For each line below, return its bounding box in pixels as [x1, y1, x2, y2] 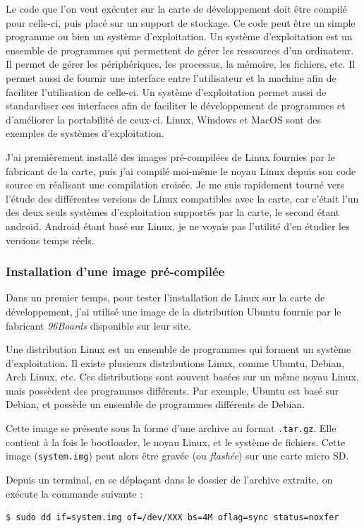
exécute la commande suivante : [6, 486, 143, 500]
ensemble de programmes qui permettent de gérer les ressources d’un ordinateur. [6, 42, 354, 57]
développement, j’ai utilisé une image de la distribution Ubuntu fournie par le [6, 304, 341, 318]
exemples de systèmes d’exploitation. [6, 126, 164, 140]
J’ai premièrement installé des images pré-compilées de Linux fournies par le [6, 149, 335, 164]
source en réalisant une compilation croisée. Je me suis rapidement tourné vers [6, 177, 344, 192]
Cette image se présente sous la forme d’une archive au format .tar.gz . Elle [6, 421, 336, 436]
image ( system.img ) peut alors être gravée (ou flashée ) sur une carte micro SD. [6, 448, 349, 463]
